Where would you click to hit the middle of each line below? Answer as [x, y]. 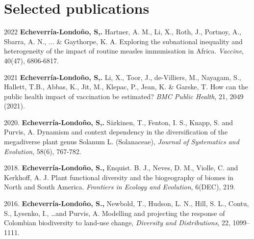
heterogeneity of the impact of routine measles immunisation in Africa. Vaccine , [124, 51]
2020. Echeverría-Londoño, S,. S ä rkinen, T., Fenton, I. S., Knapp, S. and [118, 122]
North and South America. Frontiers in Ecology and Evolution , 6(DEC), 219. [120, 187]
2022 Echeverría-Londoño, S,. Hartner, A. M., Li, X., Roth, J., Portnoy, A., [123, 32]
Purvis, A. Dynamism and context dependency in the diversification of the [116, 132]
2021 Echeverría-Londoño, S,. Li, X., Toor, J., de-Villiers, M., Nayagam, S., [123, 77]
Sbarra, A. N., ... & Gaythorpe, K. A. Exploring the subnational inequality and [123, 41]
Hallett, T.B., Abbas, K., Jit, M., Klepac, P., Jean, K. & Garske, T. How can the [126, 87]
